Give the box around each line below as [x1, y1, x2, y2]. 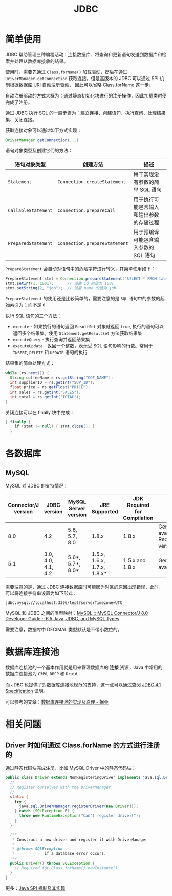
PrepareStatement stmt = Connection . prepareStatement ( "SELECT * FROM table [5, 276, 170, 281]
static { [10, 794, 29, 800]
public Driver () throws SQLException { [10, 861, 95, 866]
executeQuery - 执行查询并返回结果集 [12, 337, 91, 343]
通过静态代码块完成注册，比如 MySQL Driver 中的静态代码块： [5, 765, 136, 771]
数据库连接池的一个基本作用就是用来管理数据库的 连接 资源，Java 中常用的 [5, 664, 163, 670]
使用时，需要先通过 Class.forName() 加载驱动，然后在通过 [5, 69, 128, 75]
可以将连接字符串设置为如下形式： [5, 590, 77, 596]
